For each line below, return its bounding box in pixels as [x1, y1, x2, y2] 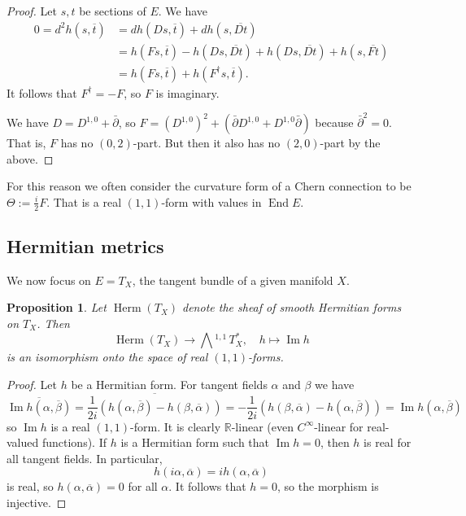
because [315, 114, 354, 130]
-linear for [314, 418, 364, 435]
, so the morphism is [277, 478, 379, 495]
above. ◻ [7, 150, 54, 167]
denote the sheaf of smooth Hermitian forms [182, 299, 402, 316]
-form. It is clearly [130, 418, 221, 435]
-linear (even [231, 418, 294, 435]
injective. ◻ [7, 493, 67, 510]
